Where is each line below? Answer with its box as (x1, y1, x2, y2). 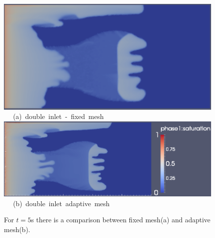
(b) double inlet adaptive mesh (13, 198, 110, 208)
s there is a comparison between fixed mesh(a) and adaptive (31, 214, 211, 225)
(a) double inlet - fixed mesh (13, 111, 104, 121)
